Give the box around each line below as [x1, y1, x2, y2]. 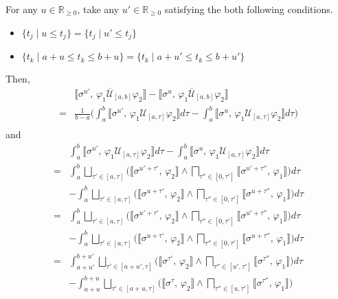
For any [5, 2, 38, 16]
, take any [77, 2, 120, 16]
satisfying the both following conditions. [164, 2, 333, 16]
